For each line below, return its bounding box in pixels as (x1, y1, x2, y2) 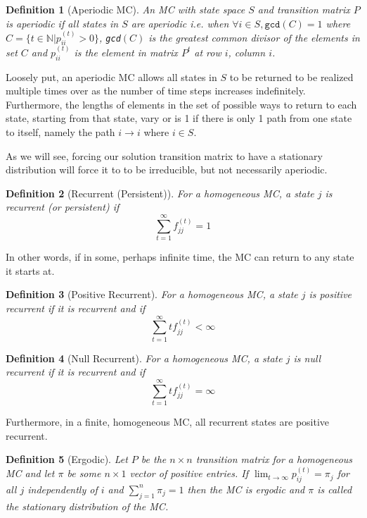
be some (67, 466, 101, 481)
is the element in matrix (74, 44, 178, 59)
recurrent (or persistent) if (6, 199, 120, 214)
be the (141, 452, 167, 467)
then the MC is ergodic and (187, 481, 305, 496)
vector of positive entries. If (129, 466, 249, 481)
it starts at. (6, 263, 55, 278)
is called (317, 481, 352, 496)
